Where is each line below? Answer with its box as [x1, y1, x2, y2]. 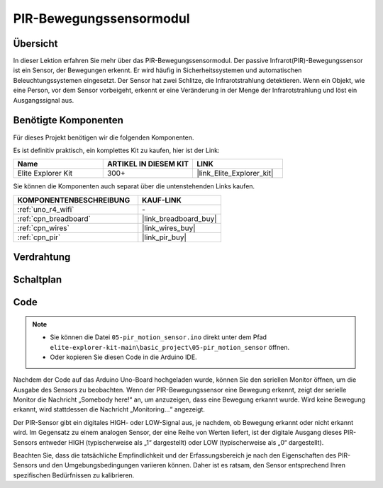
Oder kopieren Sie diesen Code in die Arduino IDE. [50, 353, 198, 361]
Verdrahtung [13, 251, 71, 263]
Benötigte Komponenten [13, 114, 124, 127]
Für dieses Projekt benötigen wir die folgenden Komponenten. [13, 133, 194, 142]
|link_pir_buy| [142, 232, 187, 242]
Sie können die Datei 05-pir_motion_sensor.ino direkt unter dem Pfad [50, 333, 267, 341]
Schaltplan [13, 273, 62, 286]
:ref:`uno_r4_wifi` [17, 204, 74, 214]
